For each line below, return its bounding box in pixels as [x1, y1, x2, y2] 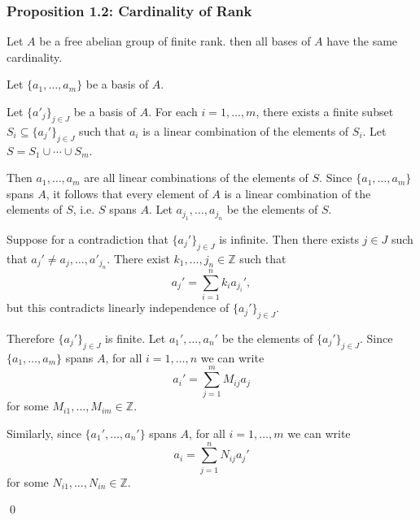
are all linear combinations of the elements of [84, 169, 308, 186]
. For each [148, 103, 198, 119]
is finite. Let [105, 329, 166, 346]
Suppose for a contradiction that [7, 230, 168, 247]
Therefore [7, 329, 55, 346]
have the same [326, 32, 398, 50]
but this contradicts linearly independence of [7, 299, 230, 316]
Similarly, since [7, 425, 81, 442]
